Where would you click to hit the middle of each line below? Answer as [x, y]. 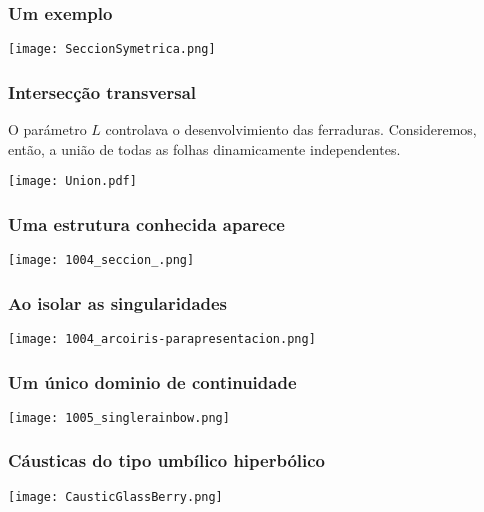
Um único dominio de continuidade [152, 381]
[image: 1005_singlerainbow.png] [119, 417]
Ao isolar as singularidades [118, 302]
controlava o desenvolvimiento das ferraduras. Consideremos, [291, 129]
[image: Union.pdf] [72, 181]
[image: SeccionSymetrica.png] [112, 49]
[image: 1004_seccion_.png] [101, 260]
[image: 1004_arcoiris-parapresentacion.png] [162, 339]
